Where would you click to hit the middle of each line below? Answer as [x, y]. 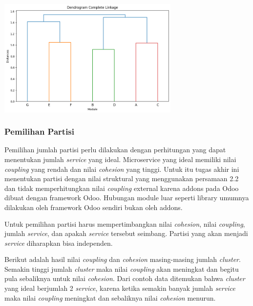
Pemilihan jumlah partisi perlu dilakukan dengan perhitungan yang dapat [115, 150]
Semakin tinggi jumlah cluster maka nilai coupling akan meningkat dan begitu [122, 269]
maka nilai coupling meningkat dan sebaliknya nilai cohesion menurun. [110, 297]
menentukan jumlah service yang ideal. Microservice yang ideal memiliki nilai [120, 159]
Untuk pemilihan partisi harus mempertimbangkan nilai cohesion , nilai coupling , [125, 224]
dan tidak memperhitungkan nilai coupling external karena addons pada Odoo [122, 188]
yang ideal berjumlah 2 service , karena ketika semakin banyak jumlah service [120, 288]
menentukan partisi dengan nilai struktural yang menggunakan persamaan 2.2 [122, 178]
